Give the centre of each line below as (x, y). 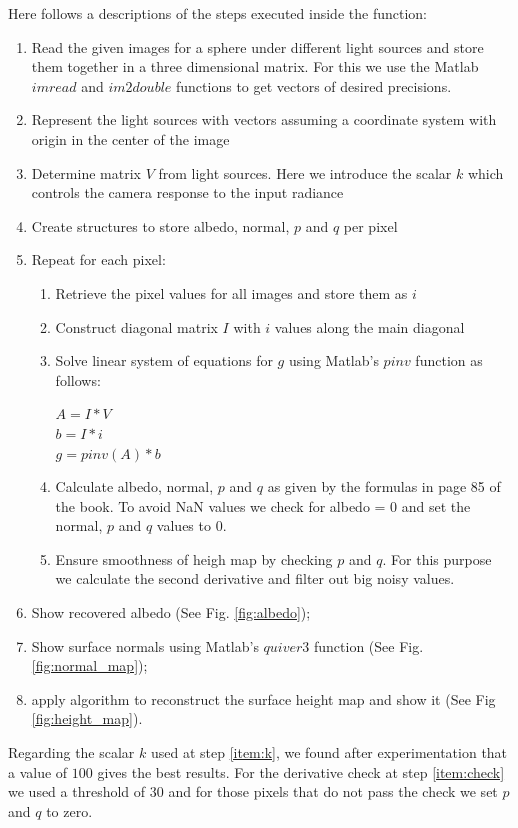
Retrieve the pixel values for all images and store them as (231, 292)
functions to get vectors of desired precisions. (314, 85)
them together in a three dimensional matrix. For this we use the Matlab (255, 66)
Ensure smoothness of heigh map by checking (194, 558)
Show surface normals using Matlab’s (145, 645)
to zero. (69, 810)
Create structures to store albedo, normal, (160, 225)
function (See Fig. (369, 645)
